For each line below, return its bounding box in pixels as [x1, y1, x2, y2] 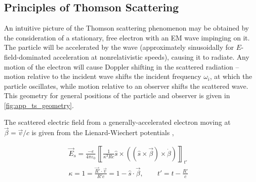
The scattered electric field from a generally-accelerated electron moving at [4, 116, 231, 127]
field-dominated [4, 51, 51, 62]
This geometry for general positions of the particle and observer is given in [4, 90, 230, 101]
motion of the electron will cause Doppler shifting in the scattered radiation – [4, 61, 239, 72]
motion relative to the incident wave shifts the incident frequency [4, 71, 202, 81]
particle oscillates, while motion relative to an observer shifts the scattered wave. [4, 80, 249, 91]
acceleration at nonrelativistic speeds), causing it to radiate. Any [53, 51, 250, 62]
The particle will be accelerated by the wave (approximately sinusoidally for [4, 42, 234, 52]
